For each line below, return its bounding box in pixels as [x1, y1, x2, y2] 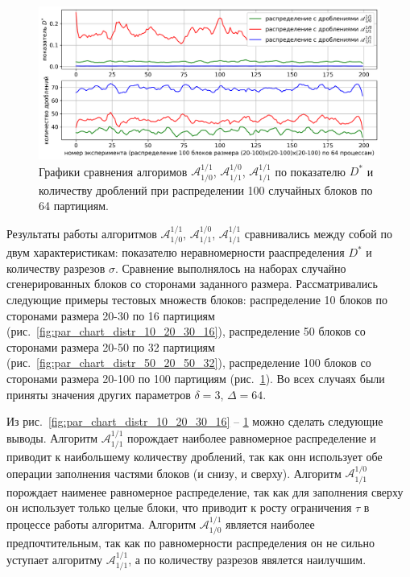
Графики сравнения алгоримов [39, 163, 188, 179]
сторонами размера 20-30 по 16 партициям [6, 307, 215, 324]
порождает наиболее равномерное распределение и [127, 429, 376, 446]
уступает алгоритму [6, 550, 103, 567]
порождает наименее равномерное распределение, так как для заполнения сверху [6, 483, 404, 500]
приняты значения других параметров [6, 385, 191, 402]
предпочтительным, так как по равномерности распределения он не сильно [6, 534, 375, 551]
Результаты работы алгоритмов [6, 225, 157, 241]
